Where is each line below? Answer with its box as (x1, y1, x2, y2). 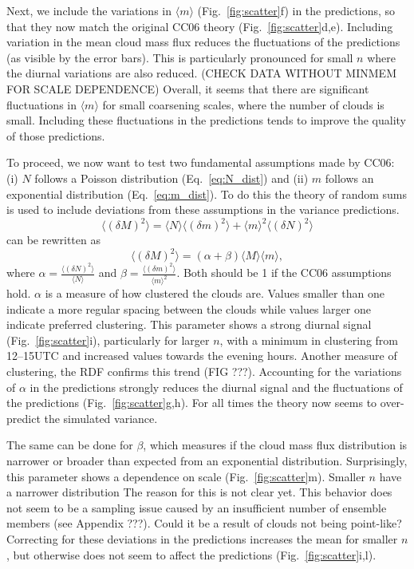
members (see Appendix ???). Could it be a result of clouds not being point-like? (6, 515, 402, 531)
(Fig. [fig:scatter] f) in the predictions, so (197, 2, 396, 18)
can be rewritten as (6, 231, 101, 248)
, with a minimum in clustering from (219, 331, 398, 348)
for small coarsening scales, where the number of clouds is (102, 96, 384, 113)
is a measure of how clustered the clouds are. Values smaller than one (45, 285, 384, 302)
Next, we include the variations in (6, 2, 172, 18)
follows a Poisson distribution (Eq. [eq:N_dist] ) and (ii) (34, 169, 309, 186)
